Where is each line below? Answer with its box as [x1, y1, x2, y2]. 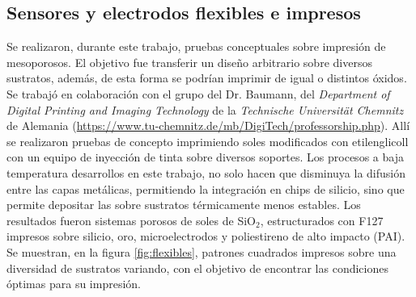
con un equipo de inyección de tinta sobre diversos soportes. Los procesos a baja [6, 148, 404, 165]
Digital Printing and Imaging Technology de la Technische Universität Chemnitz [6, 101, 404, 118]
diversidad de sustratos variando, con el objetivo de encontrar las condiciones [6, 259, 388, 276]
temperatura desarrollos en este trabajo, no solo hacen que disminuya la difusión [6, 164, 406, 181]
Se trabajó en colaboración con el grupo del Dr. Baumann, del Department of [6, 85, 390, 102]
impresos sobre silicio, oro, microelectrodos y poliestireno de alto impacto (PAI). [6, 228, 405, 245]
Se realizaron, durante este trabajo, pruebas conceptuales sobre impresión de [6, 38, 386, 55]
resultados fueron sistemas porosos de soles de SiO [6, 211, 256, 228]
